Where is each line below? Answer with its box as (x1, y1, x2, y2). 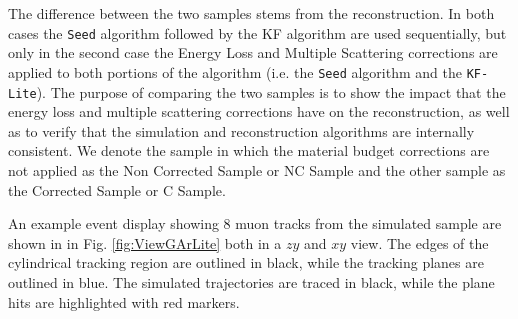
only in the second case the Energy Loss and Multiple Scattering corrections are (8, 42, 498, 63)
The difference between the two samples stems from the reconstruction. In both (8, 3, 495, 23)
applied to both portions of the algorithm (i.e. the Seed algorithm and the (8, 61, 462, 82)
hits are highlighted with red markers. (8, 291, 240, 312)
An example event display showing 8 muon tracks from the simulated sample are (8, 213, 502, 234)
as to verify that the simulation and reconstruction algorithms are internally (8, 120, 475, 141)
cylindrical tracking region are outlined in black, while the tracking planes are (8, 252, 484, 273)
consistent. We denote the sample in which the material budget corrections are (8, 140, 490, 161)
